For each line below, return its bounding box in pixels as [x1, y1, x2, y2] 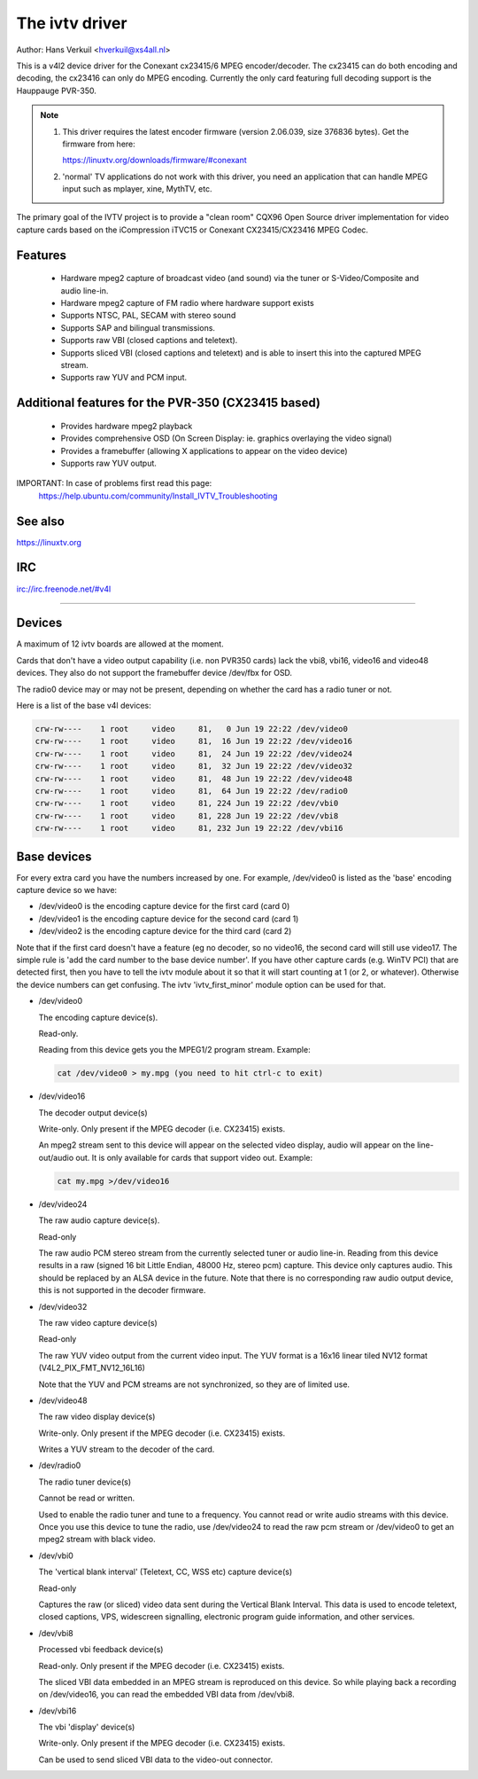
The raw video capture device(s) [38, 1317, 158, 1328]
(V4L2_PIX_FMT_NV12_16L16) [38, 1362, 146, 1374]
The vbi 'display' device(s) [38, 1721, 135, 1733]
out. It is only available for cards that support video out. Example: [75, 1152, 313, 1163]
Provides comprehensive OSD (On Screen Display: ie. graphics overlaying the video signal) [60, 433, 393, 443]
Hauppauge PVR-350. [16, 85, 97, 96]
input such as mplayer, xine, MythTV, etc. [62, 184, 212, 194]
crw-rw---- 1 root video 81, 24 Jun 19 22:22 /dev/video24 [35, 748, 353, 758]
